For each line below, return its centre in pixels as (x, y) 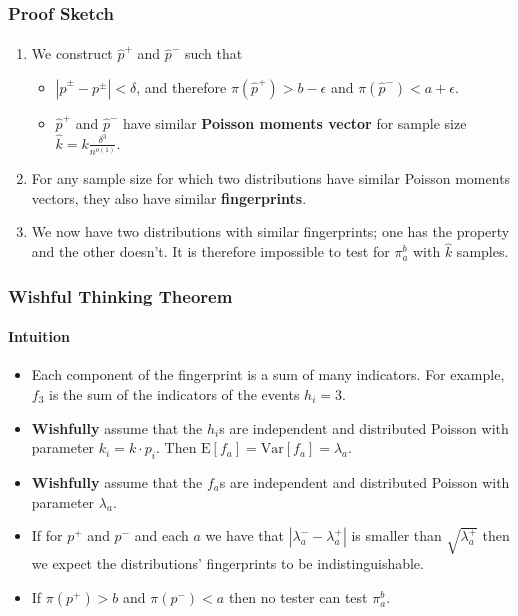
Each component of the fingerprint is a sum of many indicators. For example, (268, 374)
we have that (245, 535)
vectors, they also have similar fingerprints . (169, 197)
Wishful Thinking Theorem (120, 295)
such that (213, 53)
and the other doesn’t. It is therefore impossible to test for (210, 251)
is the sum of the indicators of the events (174, 394)
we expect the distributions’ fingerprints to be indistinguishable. (227, 563)
